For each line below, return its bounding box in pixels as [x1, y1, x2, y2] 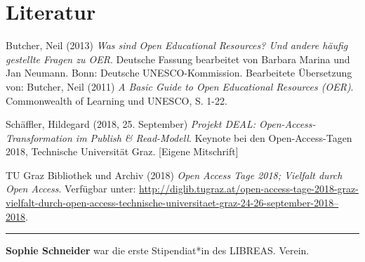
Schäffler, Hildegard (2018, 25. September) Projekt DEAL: [6, 117, 256, 131]
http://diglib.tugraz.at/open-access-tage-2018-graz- [139, 181, 359, 196]
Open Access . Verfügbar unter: [6, 181, 136, 196]
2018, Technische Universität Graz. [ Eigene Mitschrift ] [6, 144, 239, 159]
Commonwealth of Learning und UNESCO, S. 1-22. [6, 93, 227, 107]
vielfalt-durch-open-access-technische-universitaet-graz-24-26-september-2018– [6, 195, 339, 210]
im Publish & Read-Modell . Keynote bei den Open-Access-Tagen [75, 130, 352, 145]
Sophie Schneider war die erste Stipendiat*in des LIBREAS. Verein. [6, 243, 310, 258]
